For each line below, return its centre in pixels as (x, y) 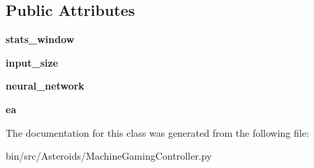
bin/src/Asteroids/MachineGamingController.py (109, 156)
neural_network (45, 86)
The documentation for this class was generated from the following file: (157, 132)
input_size (32, 62)
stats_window (40, 39)
